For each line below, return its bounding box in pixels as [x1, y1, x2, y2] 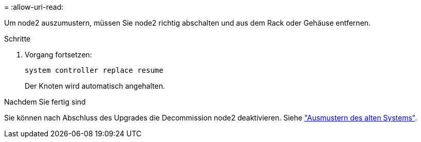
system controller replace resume [25, 66, 163, 74]
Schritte [4, 34, 31, 43]
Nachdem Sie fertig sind [4, 97, 86, 106]
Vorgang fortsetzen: [25, 50, 92, 59]
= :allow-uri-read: [4, 3, 64, 11]
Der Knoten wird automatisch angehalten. [25, 82, 165, 90]
